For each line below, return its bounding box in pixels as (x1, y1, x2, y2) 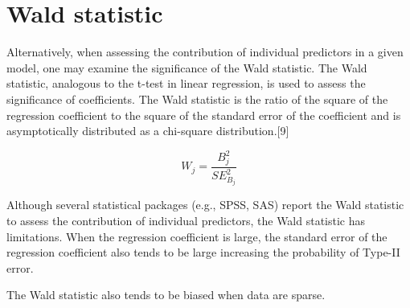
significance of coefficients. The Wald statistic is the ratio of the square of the (6, 90, 388, 107)
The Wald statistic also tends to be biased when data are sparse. (6, 286, 326, 303)
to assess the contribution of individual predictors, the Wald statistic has (6, 211, 366, 228)
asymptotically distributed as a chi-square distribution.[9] (6, 122, 289, 139)
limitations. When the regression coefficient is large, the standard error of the (6, 228, 387, 244)
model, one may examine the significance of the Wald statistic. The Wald (6, 59, 367, 76)
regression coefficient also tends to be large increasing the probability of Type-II (6, 244, 400, 261)
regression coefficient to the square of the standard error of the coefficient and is (6, 106, 401, 123)
